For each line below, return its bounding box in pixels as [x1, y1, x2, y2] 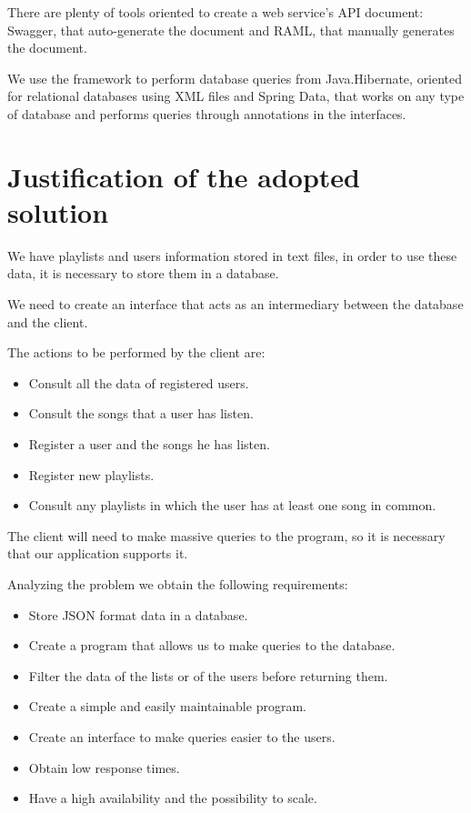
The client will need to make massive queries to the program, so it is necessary [7, 526, 446, 545]
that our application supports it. [7, 544, 188, 563]
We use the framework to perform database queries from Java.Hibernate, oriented [7, 68, 463, 87]
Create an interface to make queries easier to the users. [28, 727, 336, 746]
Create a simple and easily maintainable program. [28, 697, 306, 716]
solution [7, 193, 109, 230]
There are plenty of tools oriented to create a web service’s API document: [7, 3, 424, 21]
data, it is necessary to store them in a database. [7, 264, 279, 283]
